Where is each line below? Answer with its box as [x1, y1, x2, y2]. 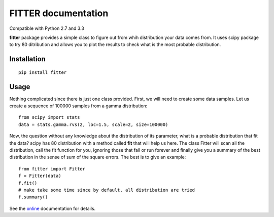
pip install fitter [18, 69, 67, 75]
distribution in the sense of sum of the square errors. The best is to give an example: [9, 154, 186, 160]
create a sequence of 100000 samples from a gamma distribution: [9, 103, 148, 109]
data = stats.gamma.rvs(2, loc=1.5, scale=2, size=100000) [18, 121, 168, 127]
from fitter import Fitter [18, 166, 86, 171]
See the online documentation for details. [9, 205, 96, 211]
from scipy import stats [18, 114, 80, 120]
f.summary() [18, 194, 48, 200]
